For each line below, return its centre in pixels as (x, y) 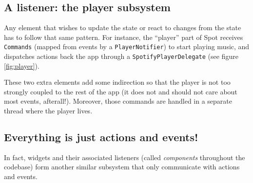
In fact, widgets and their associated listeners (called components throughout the (125, 157)
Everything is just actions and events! (101, 137)
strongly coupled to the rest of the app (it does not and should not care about (121, 91)
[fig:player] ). (22, 65)
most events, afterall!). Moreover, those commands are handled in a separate (118, 101)
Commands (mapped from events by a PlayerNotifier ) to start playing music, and (127, 46)
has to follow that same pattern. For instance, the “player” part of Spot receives (124, 37)
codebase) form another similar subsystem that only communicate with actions (122, 167)
